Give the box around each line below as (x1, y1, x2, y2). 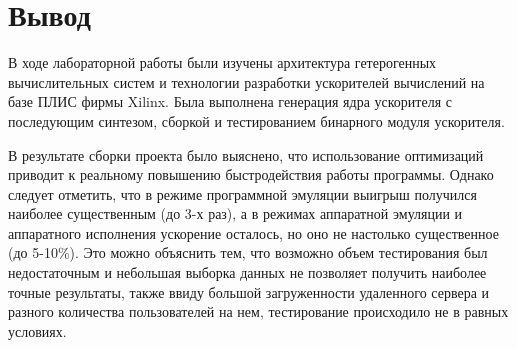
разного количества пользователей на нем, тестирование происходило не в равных (8, 301, 509, 322)
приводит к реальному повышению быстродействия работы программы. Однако (8, 164, 494, 185)
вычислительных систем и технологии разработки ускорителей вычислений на (8, 71, 485, 92)
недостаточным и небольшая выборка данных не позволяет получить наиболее (8, 262, 487, 283)
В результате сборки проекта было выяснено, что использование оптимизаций (8, 144, 484, 165)
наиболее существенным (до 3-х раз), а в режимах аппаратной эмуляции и (8, 203, 463, 224)
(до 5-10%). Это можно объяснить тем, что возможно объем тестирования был (8, 242, 488, 263)
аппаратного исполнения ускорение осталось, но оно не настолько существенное (8, 222, 499, 243)
